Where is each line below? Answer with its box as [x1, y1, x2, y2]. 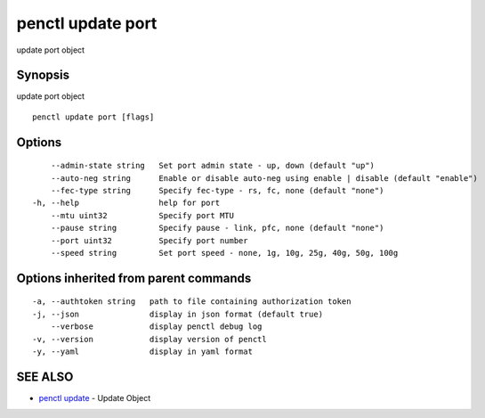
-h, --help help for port [32, 198, 221, 209]
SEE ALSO [16, 369, 74, 384]
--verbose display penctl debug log [50, 322, 263, 332]
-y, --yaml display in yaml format [32, 346, 254, 357]
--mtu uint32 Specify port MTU [50, 210, 235, 220]
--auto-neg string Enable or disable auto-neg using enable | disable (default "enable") [50, 173, 478, 183]
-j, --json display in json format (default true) [32, 308, 324, 319]
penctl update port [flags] [32, 111, 155, 122]
